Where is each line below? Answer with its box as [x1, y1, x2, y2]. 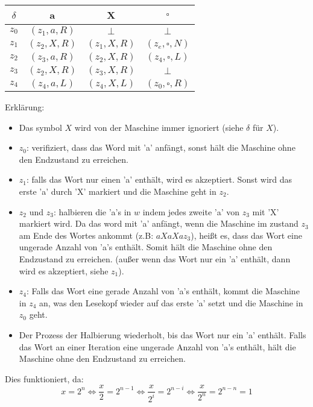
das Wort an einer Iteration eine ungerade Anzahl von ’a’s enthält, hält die [19, 340, 296, 353]
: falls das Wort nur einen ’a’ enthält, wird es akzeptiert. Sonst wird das [27, 173, 292, 186]
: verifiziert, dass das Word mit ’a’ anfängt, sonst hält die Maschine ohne [27, 141, 296, 154]
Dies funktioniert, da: [5, 372, 84, 385]
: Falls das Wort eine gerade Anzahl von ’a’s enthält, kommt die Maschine [27, 285, 300, 297]
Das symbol [19, 121, 62, 133]
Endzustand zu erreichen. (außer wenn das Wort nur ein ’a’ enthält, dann [19, 252, 291, 265]
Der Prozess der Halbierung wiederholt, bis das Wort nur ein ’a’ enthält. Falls [19, 328, 306, 341]
